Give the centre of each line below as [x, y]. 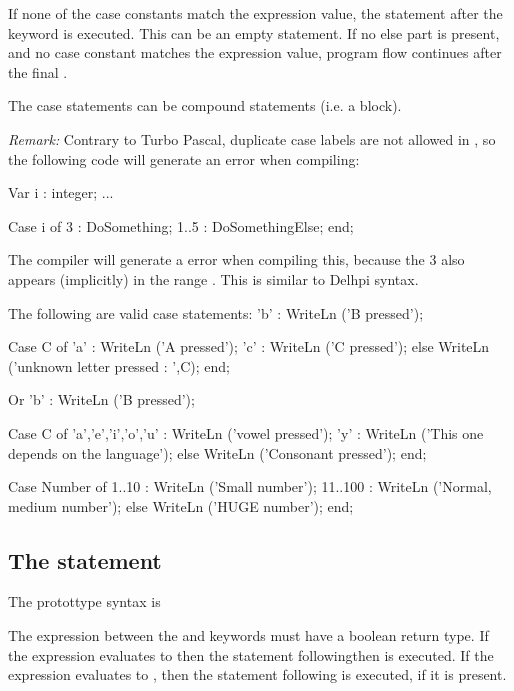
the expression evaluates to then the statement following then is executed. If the [251, 654]
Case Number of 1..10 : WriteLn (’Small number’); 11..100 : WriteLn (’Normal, [250, 486]
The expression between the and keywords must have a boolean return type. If [248, 635]
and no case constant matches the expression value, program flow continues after [255, 52]
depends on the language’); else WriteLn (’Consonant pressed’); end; [217, 452]
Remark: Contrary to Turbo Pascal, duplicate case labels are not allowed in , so [252, 138]
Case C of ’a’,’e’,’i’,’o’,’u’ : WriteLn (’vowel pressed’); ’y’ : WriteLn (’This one [246, 432]
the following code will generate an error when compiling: [184, 158]
